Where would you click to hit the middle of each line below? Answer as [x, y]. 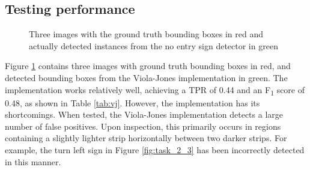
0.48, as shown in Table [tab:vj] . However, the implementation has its [132, 102]
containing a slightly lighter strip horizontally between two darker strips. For [146, 138]
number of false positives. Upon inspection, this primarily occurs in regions [143, 126]
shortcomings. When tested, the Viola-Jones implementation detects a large [144, 114]
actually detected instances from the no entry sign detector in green [153, 45]
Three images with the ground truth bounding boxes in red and [146, 34]
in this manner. [33, 161]
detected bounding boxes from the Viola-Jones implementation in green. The [146, 77]
